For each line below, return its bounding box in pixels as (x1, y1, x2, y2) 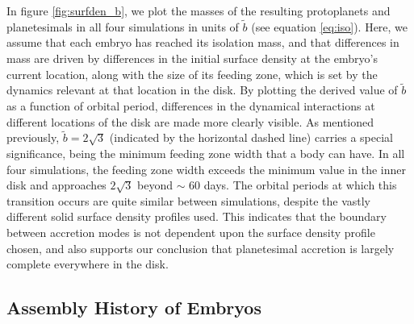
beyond (136, 177, 173, 193)
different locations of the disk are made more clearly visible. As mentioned (6, 113, 374, 130)
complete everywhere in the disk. (6, 255, 169, 272)
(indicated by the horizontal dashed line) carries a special (109, 129, 393, 146)
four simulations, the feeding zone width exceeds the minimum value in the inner (6, 160, 406, 177)
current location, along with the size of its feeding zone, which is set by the (6, 65, 378, 82)
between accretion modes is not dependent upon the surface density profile (6, 223, 375, 240)
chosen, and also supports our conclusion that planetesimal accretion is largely (6, 239, 395, 256)
